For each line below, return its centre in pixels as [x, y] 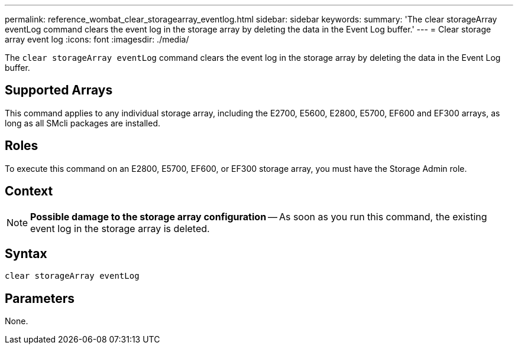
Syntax [26, 253]
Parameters [40, 298]
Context [29, 191]
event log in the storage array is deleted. [120, 228]
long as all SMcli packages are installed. [82, 123]
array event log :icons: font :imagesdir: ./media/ [97, 39]
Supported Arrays [59, 90]
